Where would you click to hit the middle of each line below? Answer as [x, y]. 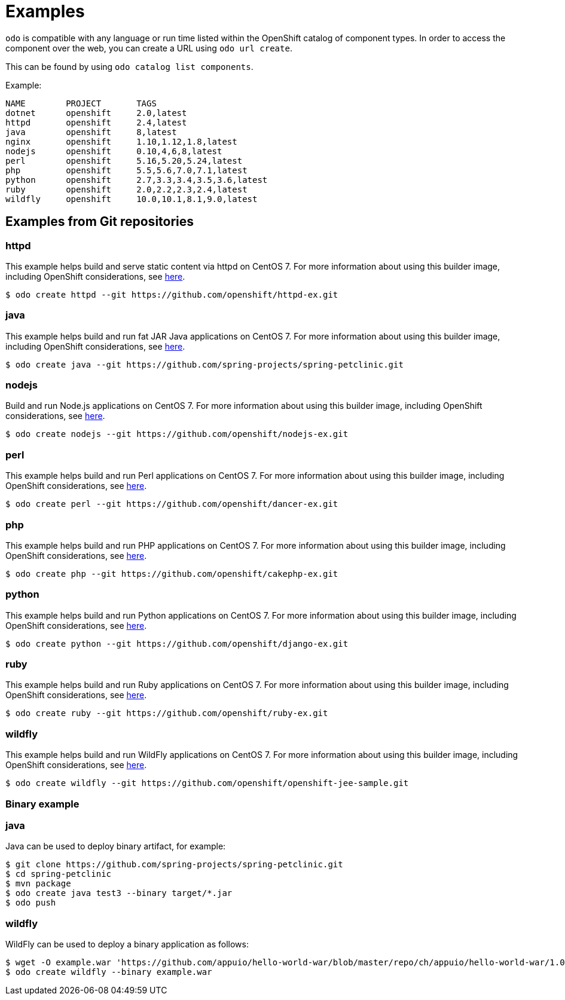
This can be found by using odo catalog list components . [129, 66]
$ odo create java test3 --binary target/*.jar [119, 893]
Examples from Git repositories [100, 222]
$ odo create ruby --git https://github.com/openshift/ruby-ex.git [167, 713]
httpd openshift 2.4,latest [96, 122]
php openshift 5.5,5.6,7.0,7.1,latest [126, 170]
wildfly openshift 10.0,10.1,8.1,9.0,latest [132, 199]
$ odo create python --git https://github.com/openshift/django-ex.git [177, 643]
